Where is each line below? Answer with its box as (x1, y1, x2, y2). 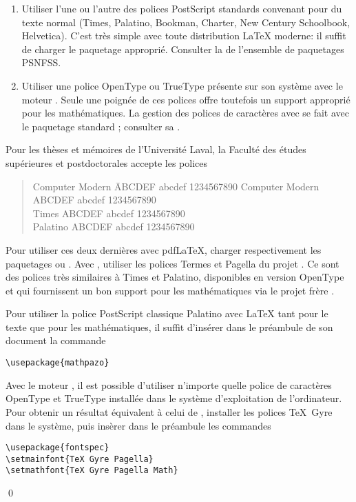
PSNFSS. (21, 55, 61, 70)
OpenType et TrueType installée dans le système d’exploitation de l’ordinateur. (6, 391, 342, 405)
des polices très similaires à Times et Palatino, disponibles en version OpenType (6, 270, 344, 284)
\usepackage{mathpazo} (6, 358, 109, 368)
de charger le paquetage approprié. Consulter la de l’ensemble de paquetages (21, 41, 344, 56)
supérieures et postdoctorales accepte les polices (6, 155, 207, 170)
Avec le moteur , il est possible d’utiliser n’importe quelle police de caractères (6, 377, 332, 392)
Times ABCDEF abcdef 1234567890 (32, 205, 185, 220)
